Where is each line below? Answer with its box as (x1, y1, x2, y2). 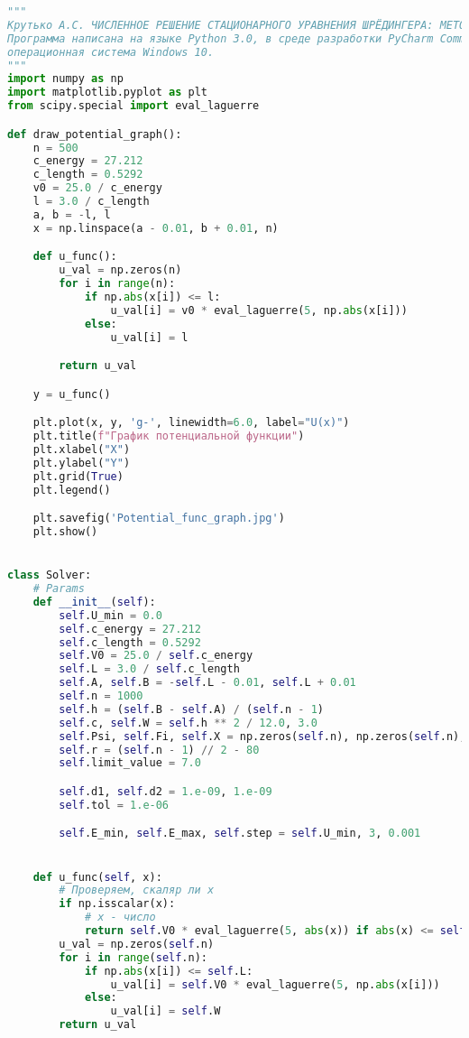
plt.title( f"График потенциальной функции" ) (32, 430, 305, 443)
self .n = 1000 (59, 690, 143, 702)
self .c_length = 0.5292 (59, 635, 201, 649)
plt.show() (32, 524, 98, 538)
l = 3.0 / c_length (32, 195, 150, 209)
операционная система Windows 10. (7, 45, 215, 59)
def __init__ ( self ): (32, 595, 156, 608)
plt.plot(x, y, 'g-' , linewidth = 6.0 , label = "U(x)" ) (32, 416, 350, 430)
